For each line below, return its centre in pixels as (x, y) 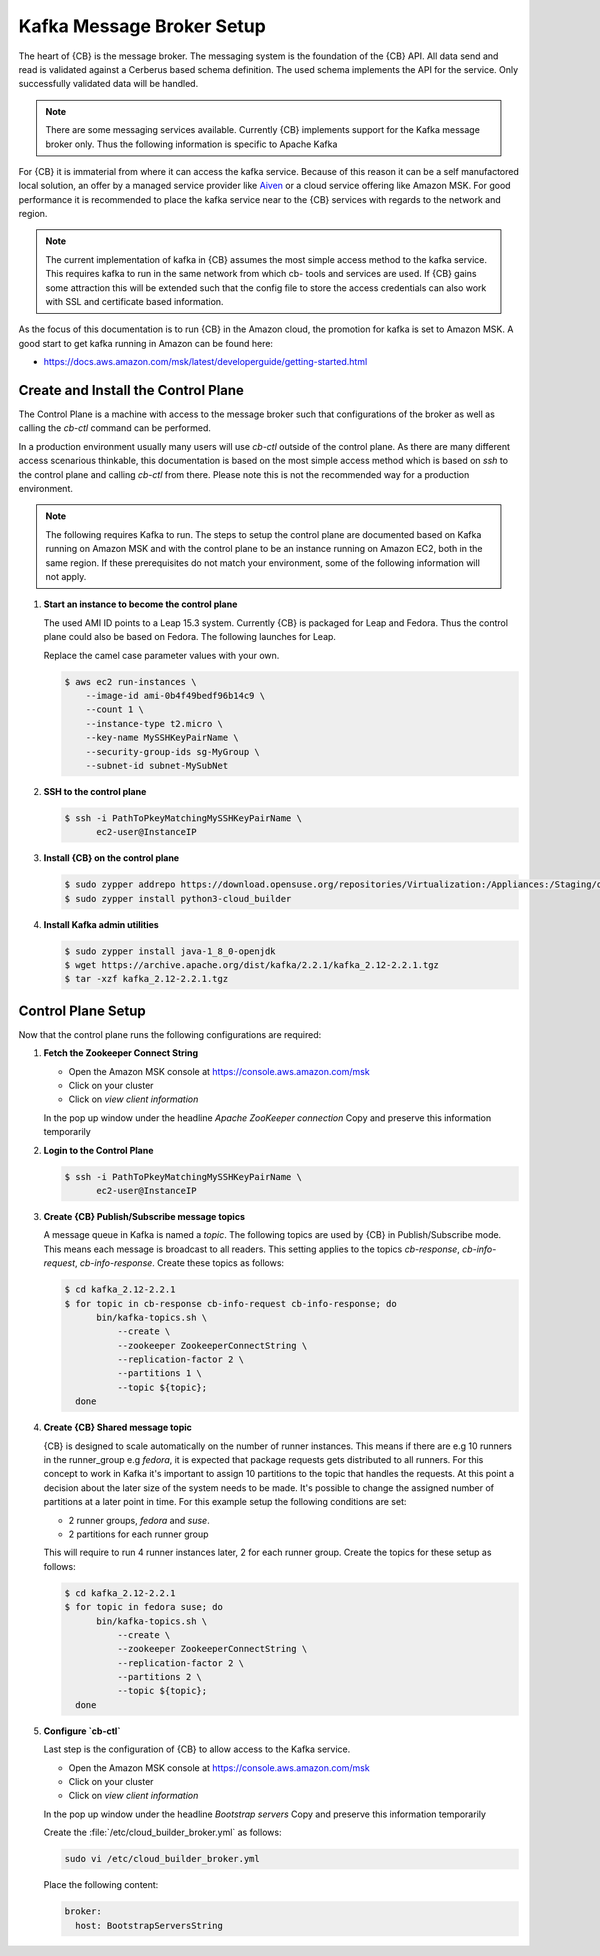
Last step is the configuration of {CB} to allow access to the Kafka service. (197, 1749)
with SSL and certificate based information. (134, 302)
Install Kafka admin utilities (101, 924)
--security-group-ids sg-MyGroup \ (172, 751)
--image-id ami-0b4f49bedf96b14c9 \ (175, 695)
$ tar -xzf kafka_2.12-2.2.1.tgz (146, 979)
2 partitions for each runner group (138, 1534)
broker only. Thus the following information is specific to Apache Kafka (191, 144)
